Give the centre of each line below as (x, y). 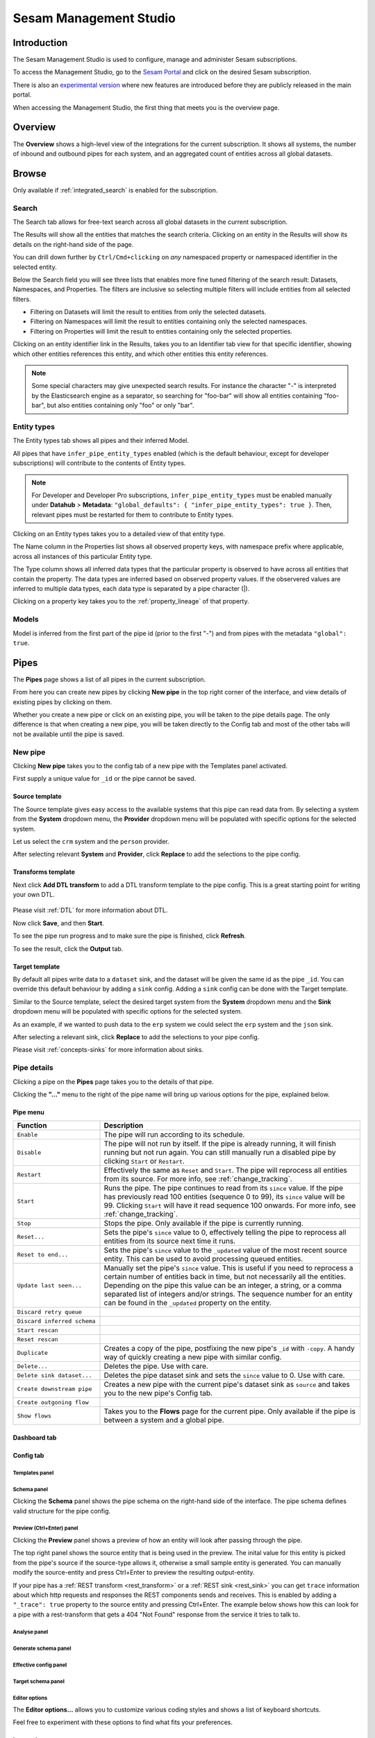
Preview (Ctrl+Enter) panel (45, 1528)
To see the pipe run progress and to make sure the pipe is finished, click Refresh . (130, 936)
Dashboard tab (35, 1437)
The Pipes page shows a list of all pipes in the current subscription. (109, 679)
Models (26, 619)
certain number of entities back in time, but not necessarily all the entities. (225, 1277)
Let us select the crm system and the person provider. (91, 841)
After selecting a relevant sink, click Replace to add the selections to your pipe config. (136, 1037)
